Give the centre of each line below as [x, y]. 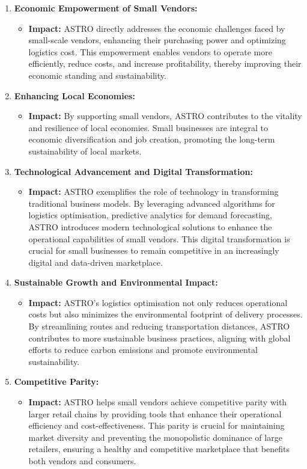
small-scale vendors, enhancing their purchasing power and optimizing [157, 40]
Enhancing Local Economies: [74, 95]
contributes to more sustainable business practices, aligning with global [160, 338]
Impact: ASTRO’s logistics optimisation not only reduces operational [158, 302]
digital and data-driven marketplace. [96, 262]
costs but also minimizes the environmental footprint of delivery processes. [166, 314]
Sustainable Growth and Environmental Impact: [116, 282]
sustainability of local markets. [85, 151]
